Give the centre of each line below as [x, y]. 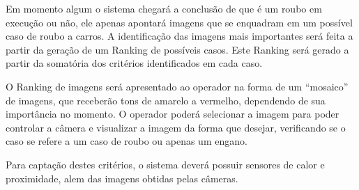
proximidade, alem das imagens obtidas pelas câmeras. [122, 178]
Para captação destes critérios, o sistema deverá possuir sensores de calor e [165, 164]
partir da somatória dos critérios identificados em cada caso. [134, 63]
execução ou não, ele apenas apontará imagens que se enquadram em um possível [179, 22]
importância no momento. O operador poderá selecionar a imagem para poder [173, 114]
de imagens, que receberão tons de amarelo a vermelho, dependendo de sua [166, 100]
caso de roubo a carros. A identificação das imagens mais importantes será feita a [179, 36]
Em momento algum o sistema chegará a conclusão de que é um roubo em [164, 8]
